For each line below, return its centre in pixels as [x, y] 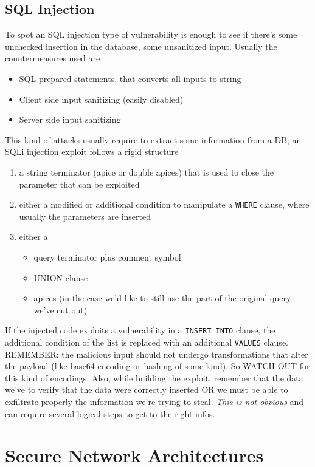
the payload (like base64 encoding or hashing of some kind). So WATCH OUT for [157, 366]
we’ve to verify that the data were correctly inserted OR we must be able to [147, 390]
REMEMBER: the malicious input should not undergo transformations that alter [157, 354]
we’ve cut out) [61, 309]
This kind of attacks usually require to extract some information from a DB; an [153, 139]
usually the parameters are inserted [85, 216]
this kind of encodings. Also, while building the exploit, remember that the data [154, 377]
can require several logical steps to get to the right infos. [110, 413]
